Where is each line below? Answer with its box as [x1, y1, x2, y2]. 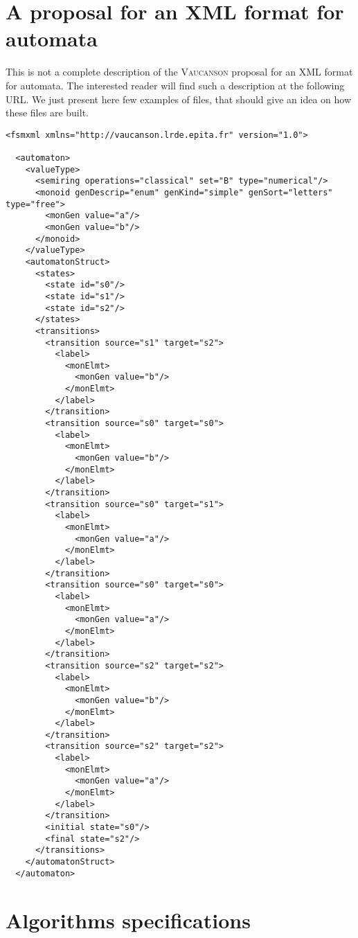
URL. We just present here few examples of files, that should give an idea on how [6, 91, 351, 106]
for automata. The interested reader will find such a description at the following [6, 78, 345, 92]
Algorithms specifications [6, 905, 251, 934]
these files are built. [6, 105, 89, 120]
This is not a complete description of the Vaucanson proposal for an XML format [6, 64, 353, 79]
